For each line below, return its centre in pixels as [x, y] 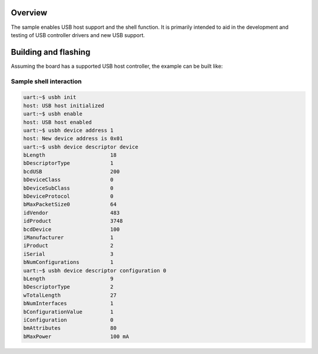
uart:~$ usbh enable [53, 114]
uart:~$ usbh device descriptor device [81, 147]
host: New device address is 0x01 [73, 139]
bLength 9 [69, 279]
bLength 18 [70, 155]
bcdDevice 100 [72, 229]
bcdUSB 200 [72, 171]
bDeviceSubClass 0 [69, 188]
